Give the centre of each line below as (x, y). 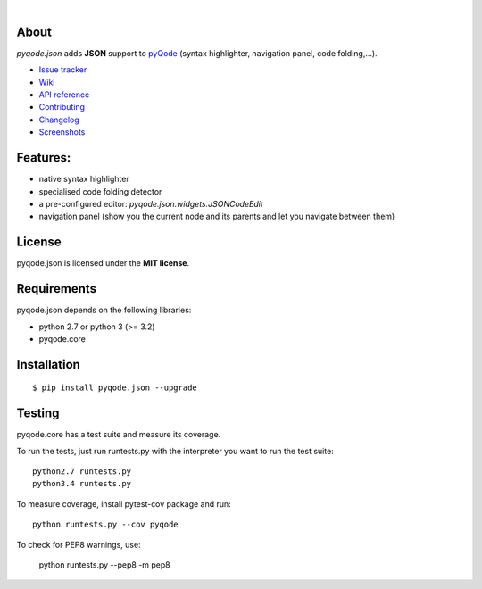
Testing (38, 414)
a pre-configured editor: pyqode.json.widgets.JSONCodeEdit (151, 203)
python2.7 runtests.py (82, 472)
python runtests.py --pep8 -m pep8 (105, 564)
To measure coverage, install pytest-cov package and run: (124, 503)
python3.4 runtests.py (82, 484)
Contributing (62, 107)
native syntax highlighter (84, 179)
